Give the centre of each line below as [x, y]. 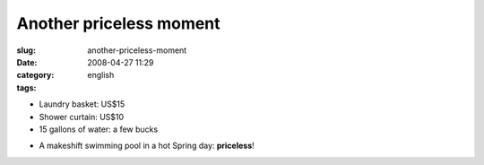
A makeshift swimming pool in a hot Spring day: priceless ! [147, 146]
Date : [27, 62]
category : [35, 75]
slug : [26, 50]
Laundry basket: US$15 [82, 104]
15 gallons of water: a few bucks [99, 129]
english [101, 75]
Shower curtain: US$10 [82, 117]
